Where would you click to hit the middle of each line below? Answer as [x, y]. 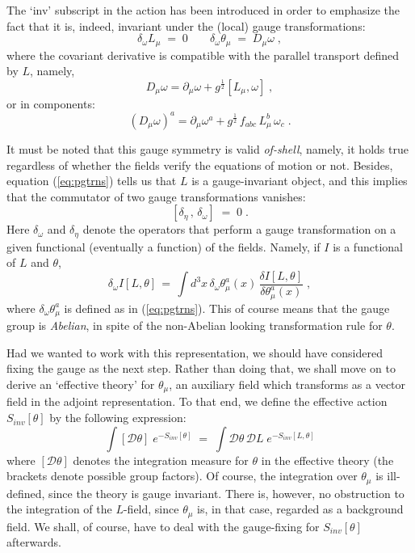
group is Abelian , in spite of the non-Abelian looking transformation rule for [195, 325]
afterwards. [34, 542]
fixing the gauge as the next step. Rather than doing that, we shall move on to [201, 368]
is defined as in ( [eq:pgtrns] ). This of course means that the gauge [227, 308]
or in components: [51, 103]
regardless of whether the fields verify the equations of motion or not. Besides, [200, 165]
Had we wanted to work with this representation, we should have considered [195, 352]
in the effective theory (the [327, 460]
